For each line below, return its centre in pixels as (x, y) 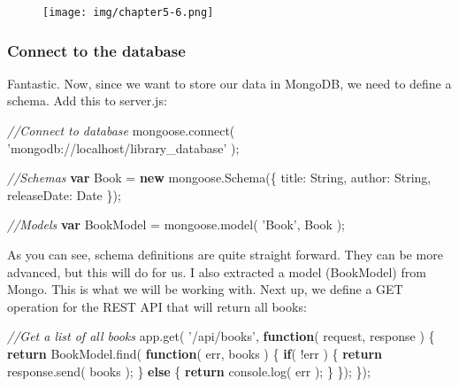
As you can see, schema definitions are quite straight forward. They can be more (225, 255)
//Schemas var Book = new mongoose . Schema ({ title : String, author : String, (219, 178)
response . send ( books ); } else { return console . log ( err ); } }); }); (189, 371)
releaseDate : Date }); (64, 194)
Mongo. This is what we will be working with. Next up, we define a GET (205, 289)
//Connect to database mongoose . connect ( (121, 131)
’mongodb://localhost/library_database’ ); (123, 147)
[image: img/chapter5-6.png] (128, 12)
